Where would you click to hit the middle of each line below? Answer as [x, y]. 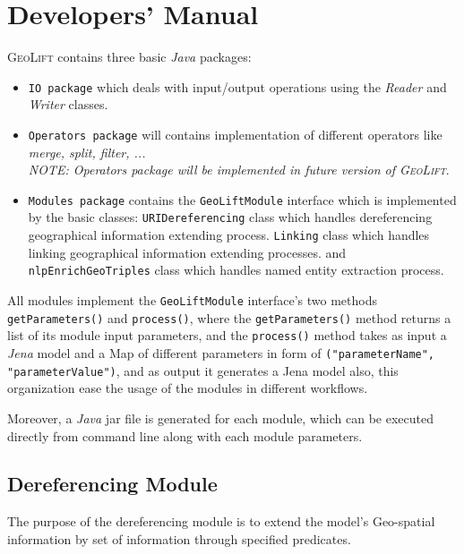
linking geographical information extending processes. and [187, 252]
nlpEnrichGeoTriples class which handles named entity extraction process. [236, 270]
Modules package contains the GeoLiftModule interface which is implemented [242, 199]
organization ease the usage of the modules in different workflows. [188, 388]
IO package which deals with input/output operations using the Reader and [237, 86]
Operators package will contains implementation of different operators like [235, 134]
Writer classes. [68, 104]
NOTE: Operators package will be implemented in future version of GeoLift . [239, 170]
